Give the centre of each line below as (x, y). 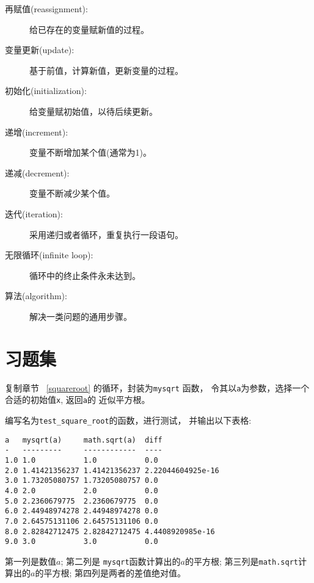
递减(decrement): (37, 172)
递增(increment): (37, 132)
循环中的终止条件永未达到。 (85, 275)
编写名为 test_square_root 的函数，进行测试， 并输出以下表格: (128, 420)
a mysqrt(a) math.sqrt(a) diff (84, 440)
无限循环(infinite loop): (49, 255)
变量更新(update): (40, 50)
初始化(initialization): (46, 91)
